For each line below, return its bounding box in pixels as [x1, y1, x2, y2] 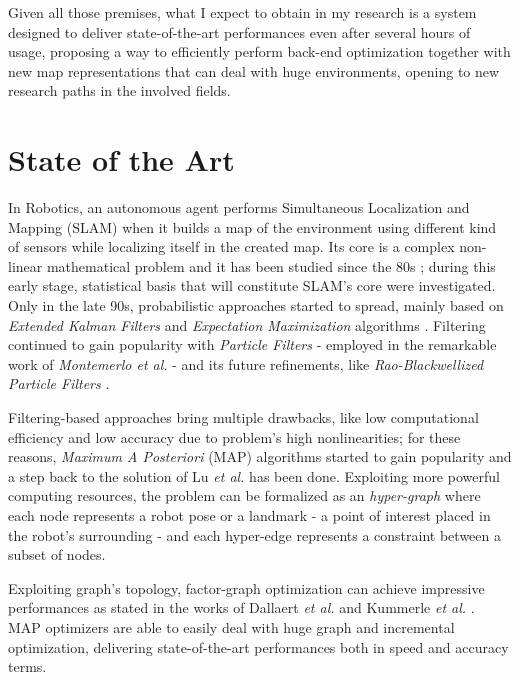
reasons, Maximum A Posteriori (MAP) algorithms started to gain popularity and [8, 446, 512, 467]
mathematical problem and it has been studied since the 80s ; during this [46, 255, 496, 276]
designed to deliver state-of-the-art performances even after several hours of [8, 21, 471, 42]
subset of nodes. [8, 544, 106, 565]
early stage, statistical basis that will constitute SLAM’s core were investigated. [8, 275, 496, 296]
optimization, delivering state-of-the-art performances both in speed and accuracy [8, 636, 509, 657]
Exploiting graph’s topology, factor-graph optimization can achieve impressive [8, 577, 485, 598]
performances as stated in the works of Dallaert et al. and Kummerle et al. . [8, 597, 475, 618]
